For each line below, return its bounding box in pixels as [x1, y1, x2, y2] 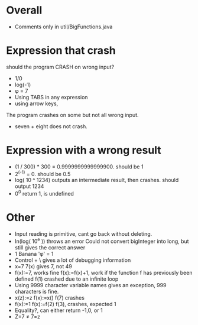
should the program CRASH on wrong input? [6, 63, 114, 70]
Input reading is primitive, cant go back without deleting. [14, 230, 152, 238]
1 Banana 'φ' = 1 [14, 250, 54, 257]
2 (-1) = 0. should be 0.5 [14, 169, 71, 177]
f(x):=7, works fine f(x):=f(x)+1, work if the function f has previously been [14, 269, 193, 276]
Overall [6, 4, 43, 17]
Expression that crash [6, 44, 116, 57]
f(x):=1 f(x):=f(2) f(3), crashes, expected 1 [14, 300, 116, 307]
